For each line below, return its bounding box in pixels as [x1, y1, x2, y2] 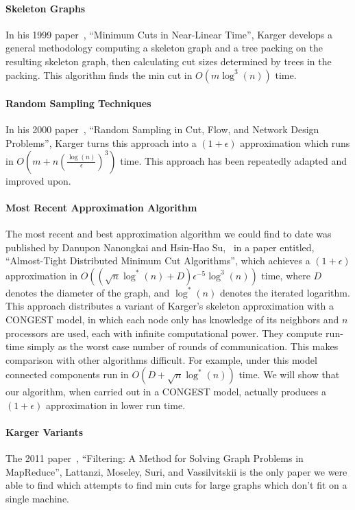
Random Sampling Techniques [5, 96, 151, 111]
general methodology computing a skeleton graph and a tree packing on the [5, 40, 323, 55]
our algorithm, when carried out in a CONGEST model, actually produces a [5, 384, 327, 399]
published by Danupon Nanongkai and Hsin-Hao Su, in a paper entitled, [5, 240, 315, 254]
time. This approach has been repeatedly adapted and [120, 153, 347, 167]
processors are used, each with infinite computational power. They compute [5, 325, 323, 340]
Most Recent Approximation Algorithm [5, 200, 197, 214]
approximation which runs [240, 135, 350, 150]
